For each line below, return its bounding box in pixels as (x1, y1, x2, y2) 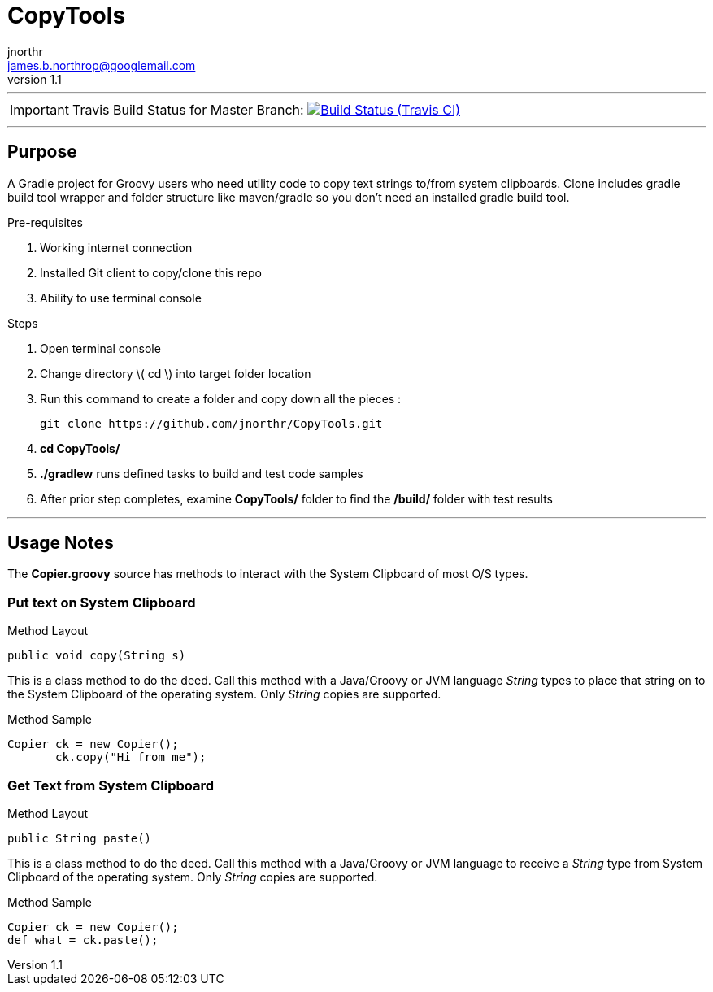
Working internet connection (40, 240, 193, 255)
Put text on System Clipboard (7, 594, 196, 611)
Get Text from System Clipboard (7, 777, 215, 794)
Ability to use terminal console (40, 290, 202, 305)
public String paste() (7, 831, 152, 845)
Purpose (7, 141, 77, 163)
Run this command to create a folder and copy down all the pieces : (40, 391, 402, 406)
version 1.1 (7, 72, 62, 86)
